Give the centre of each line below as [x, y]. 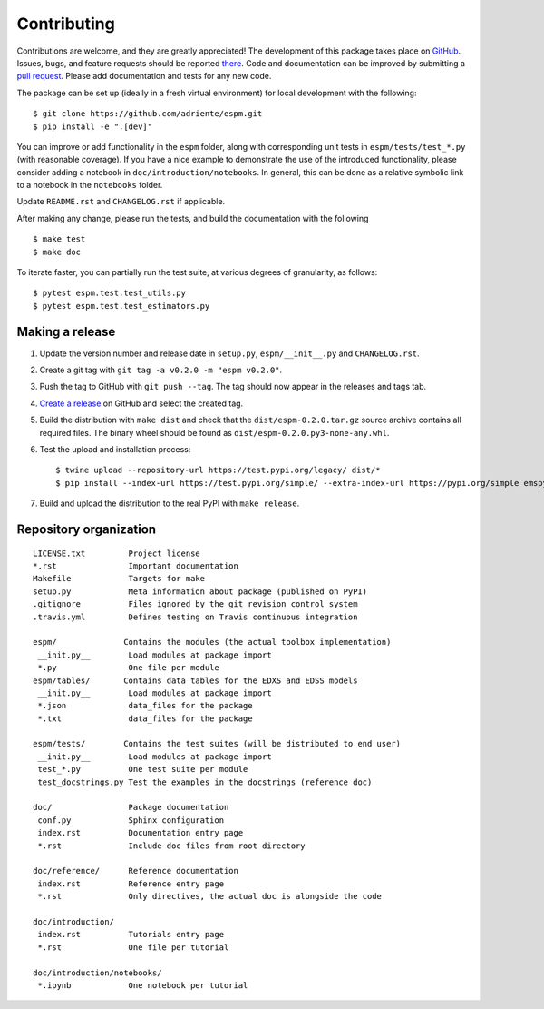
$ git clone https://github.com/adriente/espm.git [148, 114]
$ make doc [57, 252]
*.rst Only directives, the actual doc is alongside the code [210, 896]
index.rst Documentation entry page [141, 833]
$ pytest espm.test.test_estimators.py [121, 306]
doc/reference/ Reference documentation [136, 871]
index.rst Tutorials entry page [131, 935]
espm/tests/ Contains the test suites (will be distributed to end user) [217, 744]
